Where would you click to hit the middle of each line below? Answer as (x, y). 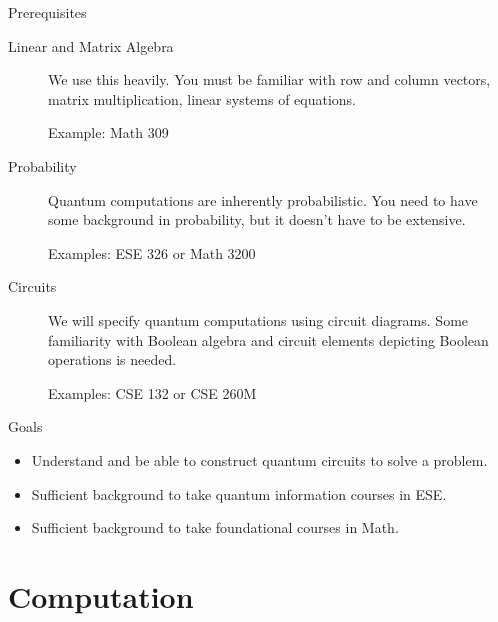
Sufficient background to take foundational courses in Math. (215, 527)
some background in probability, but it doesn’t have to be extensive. (257, 219)
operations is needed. (112, 359)
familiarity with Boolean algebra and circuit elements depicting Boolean (268, 339)
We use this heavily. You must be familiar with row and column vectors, (269, 79)
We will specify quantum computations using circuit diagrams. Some (258, 319)
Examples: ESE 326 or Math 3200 (152, 252)
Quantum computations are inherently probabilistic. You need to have (263, 199)
